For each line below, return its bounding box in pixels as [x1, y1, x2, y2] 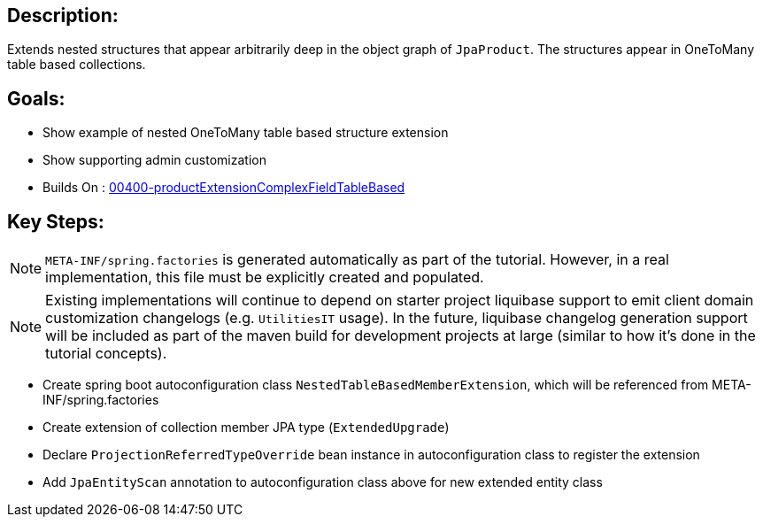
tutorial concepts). [45, 344, 167, 363]
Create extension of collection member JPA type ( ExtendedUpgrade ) [42, 420, 450, 435]
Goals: [7, 87, 66, 110]
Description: [7, 4, 119, 27]
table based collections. [7, 57, 146, 73]
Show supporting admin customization [42, 152, 266, 168]
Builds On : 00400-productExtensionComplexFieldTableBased [42, 180, 405, 196]
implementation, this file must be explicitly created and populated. [45, 268, 484, 287]
